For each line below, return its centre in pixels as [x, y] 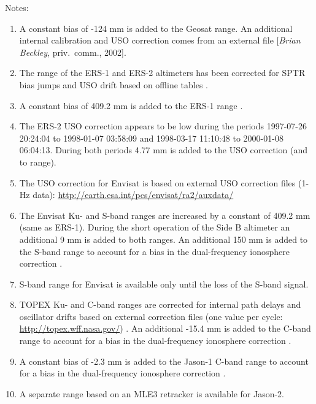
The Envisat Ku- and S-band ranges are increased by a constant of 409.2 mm [165, 215]
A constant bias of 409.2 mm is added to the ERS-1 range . [131, 105]
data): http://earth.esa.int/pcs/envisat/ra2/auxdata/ [133, 195]
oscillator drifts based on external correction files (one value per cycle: [151, 316]
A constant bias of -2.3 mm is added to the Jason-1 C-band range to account [164, 361]
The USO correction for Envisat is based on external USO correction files [157, 182]
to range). [38, 162]
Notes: [17, 7]
